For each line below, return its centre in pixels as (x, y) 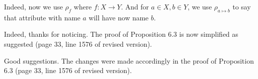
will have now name (119, 17)
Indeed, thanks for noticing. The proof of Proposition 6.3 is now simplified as (121, 34)
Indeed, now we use (33, 6)
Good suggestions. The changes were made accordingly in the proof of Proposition (129, 60)
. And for (135, 6)
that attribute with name (42, 17)
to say (242, 6)
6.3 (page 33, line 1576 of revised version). (68, 70)
